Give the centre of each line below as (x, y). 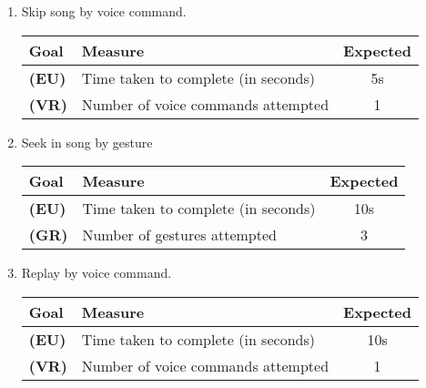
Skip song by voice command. (104, 11)
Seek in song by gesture (87, 142)
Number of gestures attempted (179, 235)
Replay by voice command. (96, 273)
